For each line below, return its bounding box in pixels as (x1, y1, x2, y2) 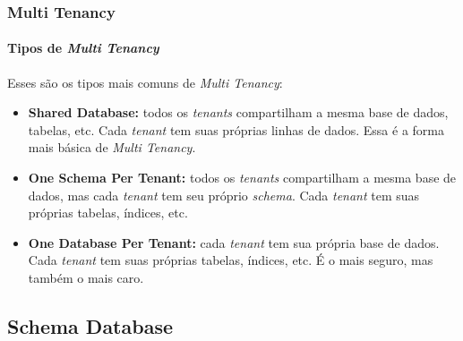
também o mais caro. (28, 268, 144, 286)
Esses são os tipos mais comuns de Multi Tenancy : (7, 72, 283, 91)
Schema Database (7, 311, 174, 339)
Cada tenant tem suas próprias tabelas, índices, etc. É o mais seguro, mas (28, 251, 433, 269)
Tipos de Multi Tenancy (7, 38, 159, 57)
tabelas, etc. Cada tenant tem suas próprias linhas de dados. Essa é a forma (28, 120, 445, 139)
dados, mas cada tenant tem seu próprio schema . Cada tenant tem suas (28, 185, 420, 204)
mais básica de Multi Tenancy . (28, 138, 196, 157)
